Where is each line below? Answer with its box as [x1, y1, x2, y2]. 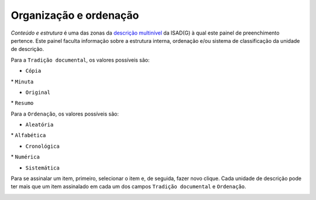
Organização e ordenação [11, 9, 139, 22]
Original [25, 89, 51, 96]
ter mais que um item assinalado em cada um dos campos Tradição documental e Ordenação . [11, 183, 246, 190]
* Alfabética [11, 132, 46, 139]
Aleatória [25, 121, 54, 128]
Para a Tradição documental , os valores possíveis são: [11, 56, 150, 63]
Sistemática [25, 164, 60, 171]
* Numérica [11, 153, 40, 161]
